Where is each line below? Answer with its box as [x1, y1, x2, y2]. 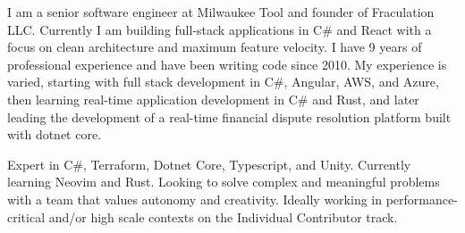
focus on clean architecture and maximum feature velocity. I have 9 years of [7, 37, 422, 56]
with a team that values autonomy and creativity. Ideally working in [7, 189, 383, 208]
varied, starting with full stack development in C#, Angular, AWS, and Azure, [7, 72, 439, 91]
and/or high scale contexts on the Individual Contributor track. [48, 207, 398, 226]
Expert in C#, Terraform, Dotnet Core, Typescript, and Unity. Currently [7, 154, 411, 173]
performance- [385, 189, 458, 208]
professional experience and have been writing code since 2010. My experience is [7, 54, 447, 73]
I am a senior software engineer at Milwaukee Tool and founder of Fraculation [7, 3, 435, 21]
